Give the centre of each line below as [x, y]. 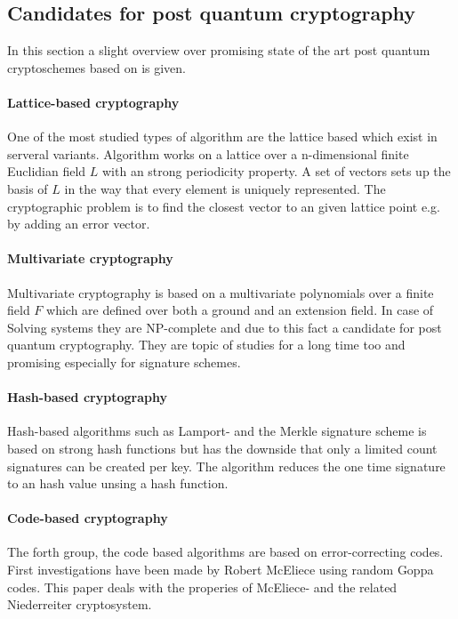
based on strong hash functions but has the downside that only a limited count [222, 448]
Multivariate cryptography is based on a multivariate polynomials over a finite [221, 292]
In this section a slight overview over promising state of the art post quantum [219, 50]
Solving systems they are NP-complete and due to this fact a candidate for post [225, 327]
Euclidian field [47, 171]
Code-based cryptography [88, 518]
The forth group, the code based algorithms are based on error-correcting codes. [225, 552]
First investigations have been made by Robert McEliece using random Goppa [221, 570]
